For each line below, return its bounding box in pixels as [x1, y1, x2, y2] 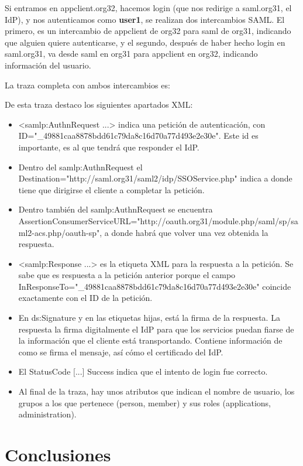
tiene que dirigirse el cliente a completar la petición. [18, 183, 205, 196]
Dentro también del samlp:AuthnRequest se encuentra [18, 203, 213, 215]
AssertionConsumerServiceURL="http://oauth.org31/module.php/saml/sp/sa [18, 214, 298, 227]
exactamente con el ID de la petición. [18, 292, 153, 304]
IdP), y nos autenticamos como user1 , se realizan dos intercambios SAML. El [5, 13, 285, 25]
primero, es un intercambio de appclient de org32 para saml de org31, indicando [5, 25, 291, 37]
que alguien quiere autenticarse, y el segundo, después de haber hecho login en [5, 36, 285, 48]
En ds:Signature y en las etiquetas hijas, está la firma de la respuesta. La [18, 311, 280, 324]
